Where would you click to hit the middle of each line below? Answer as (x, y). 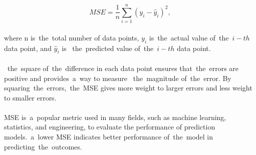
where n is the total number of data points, (72, 37)
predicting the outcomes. (43, 146)
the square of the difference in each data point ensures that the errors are (123, 68)
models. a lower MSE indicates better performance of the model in (109, 137)
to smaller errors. (30, 97)
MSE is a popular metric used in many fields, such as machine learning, (115, 117)
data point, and (28, 48)
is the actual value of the (189, 37)
